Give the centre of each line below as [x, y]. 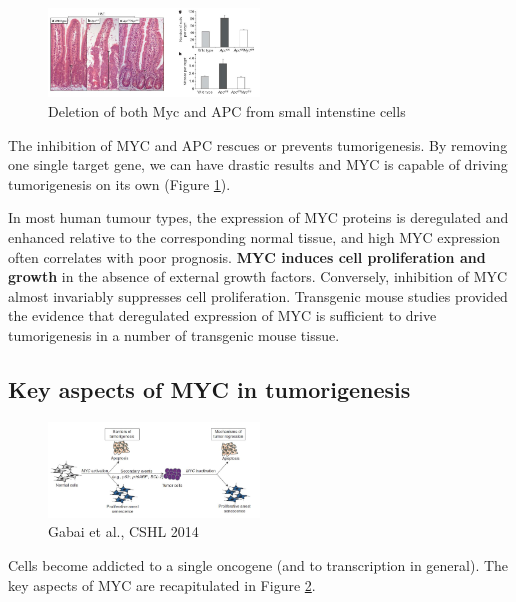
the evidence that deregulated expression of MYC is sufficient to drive [222, 315]
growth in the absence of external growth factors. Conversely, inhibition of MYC [258, 276]
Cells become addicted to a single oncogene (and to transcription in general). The [258, 565]
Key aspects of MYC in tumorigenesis [209, 388]
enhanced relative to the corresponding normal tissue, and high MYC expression [254, 237]
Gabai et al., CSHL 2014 [123, 531]
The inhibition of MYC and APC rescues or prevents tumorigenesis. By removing [258, 144]
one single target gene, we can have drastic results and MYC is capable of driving [258, 164]
